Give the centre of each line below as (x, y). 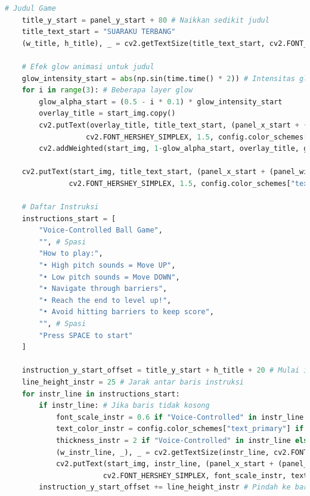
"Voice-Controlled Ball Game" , (101, 230)
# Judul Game (30, 8)
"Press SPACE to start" (86, 335)
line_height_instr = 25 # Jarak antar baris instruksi (133, 382)
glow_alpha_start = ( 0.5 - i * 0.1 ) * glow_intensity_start (161, 102)
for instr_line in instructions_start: (101, 394)
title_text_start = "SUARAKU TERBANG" (99, 32)
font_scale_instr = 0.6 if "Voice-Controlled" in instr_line (180, 417)
